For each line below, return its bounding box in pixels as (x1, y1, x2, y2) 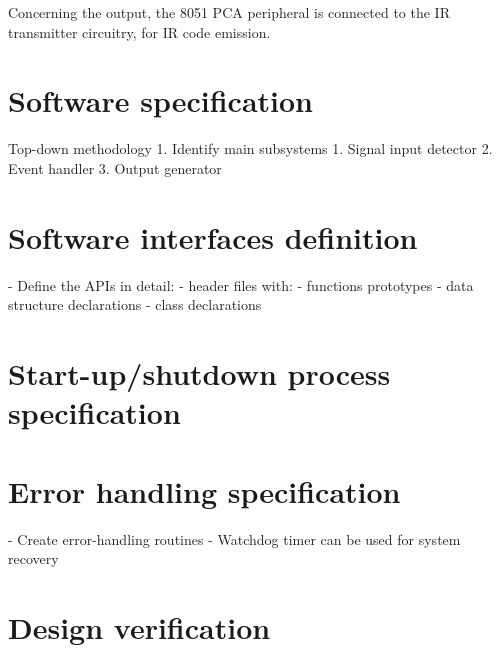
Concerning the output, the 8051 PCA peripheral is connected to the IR (8, 2, 450, 22)
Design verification (8, 606, 271, 647)
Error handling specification (8, 470, 401, 511)
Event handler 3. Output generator (8, 157, 222, 178)
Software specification (8, 80, 314, 121)
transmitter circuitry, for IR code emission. (8, 21, 271, 42)
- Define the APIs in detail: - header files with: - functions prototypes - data (8, 274, 474, 295)
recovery (8, 548, 59, 569)
